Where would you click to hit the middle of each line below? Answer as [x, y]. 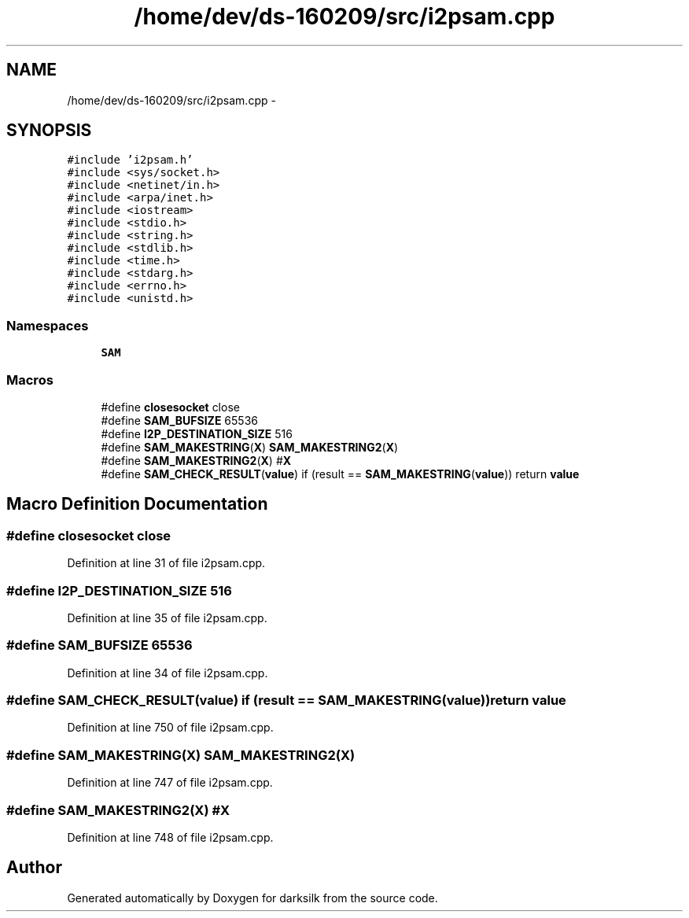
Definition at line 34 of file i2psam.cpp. [168, 673]
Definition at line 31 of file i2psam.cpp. [166, 563]
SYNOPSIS [49, 131]
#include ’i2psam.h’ [130, 160]
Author [34, 868]
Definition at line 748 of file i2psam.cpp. [170, 837]
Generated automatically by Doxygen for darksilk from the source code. [252, 898]
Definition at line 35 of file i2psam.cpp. [167, 618]
